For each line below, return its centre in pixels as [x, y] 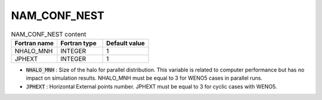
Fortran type [78, 43]
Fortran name [34, 43]
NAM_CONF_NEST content [49, 34]
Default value [126, 43]
